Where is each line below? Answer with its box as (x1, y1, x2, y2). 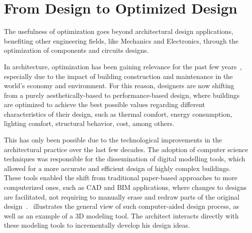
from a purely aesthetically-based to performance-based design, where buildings (4, 90, 240, 100)
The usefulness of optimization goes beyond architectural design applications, (4, 26, 234, 36)
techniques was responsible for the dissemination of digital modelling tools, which (4, 154, 246, 164)
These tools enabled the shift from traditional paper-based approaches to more (4, 172, 237, 183)
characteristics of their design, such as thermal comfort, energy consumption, (4, 109, 232, 119)
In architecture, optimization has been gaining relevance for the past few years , (4, 61, 242, 71)
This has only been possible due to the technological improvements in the (4, 135, 222, 145)
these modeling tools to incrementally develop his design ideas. (4, 220, 190, 230)
